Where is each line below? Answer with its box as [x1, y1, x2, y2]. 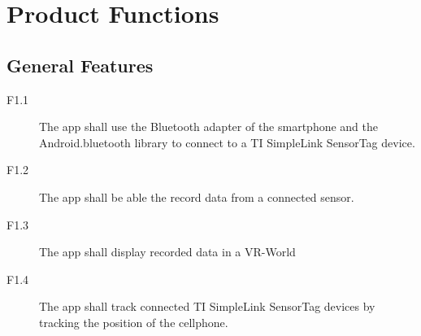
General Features [7, 52, 154, 77]
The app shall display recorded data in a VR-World [39, 243, 296, 260]
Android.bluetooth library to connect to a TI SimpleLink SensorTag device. [39, 133, 415, 151]
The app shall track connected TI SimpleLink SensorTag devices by [39, 298, 375, 315]
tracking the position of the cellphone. [39, 313, 228, 330]
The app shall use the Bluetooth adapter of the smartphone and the [39, 118, 379, 135]
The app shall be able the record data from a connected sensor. [39, 188, 354, 205]
